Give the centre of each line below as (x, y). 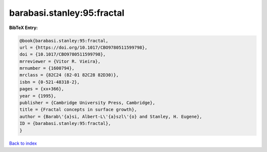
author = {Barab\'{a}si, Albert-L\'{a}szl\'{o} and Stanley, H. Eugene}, (111, 116)
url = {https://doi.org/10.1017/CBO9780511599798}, (84, 47)
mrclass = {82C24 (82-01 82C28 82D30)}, (69, 75)
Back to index (23, 143)
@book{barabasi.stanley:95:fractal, (64, 40)
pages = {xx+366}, (42, 89)
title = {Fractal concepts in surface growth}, (78, 110)
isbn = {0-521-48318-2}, (50, 82)
